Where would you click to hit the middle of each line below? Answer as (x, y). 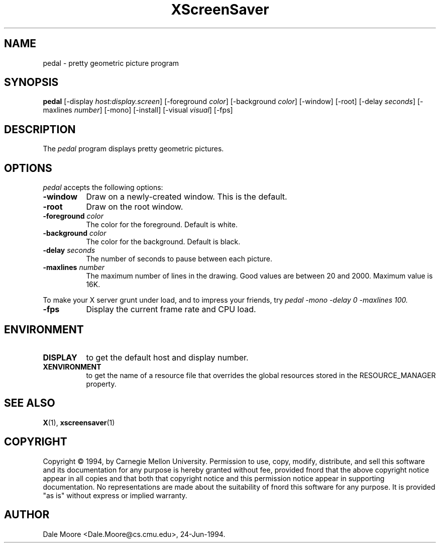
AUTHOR (27, 515)
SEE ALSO (30, 403)
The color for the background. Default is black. (163, 242)
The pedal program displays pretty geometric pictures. (133, 149)
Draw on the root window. (135, 207)
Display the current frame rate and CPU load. (171, 309)
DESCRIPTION (40, 129)
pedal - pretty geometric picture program (111, 63)
